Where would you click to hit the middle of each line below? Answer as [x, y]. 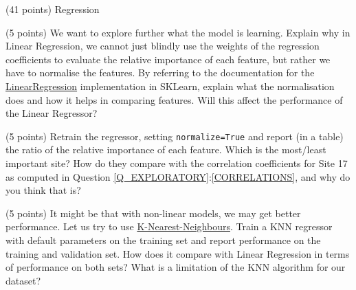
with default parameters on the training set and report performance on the [163, 239]
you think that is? [43, 190]
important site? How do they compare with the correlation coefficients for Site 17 [177, 163]
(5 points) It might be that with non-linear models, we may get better [153, 213]
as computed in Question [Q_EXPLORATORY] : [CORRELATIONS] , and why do [178, 176]
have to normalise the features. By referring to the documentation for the [160, 72]
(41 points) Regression [53, 9]
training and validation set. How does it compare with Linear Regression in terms [178, 253]
